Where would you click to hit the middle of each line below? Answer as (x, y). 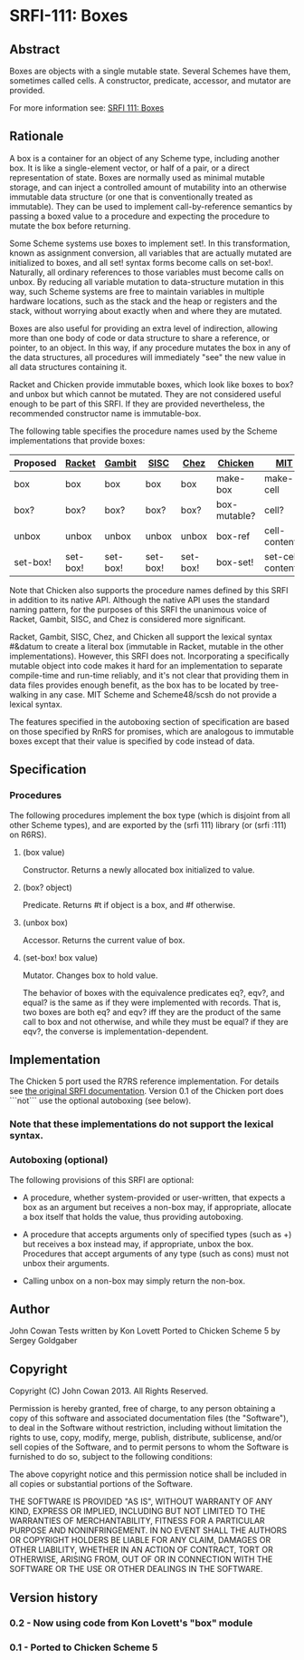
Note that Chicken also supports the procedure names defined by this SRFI (149, 590)
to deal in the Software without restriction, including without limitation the (146, 1428)
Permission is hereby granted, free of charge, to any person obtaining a (142, 1409)
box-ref (233, 536)
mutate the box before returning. (70, 225)
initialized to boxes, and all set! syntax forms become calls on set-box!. (142, 262)
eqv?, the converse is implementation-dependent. (115, 1031)
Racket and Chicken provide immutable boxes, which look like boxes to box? (152, 384)
